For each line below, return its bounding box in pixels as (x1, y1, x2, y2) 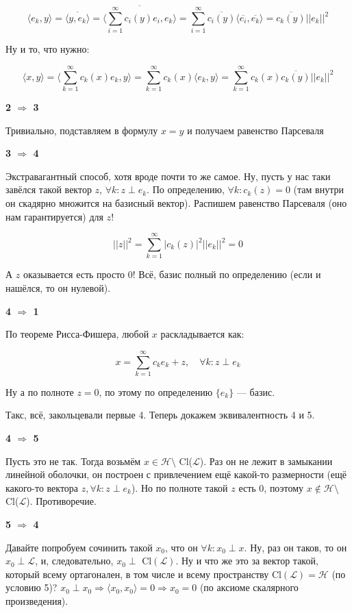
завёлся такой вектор (5, 182, 92, 197)
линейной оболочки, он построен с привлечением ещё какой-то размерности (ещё (5, 467, 347, 481)
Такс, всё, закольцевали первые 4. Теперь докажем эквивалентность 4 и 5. (5, 408, 315, 422)
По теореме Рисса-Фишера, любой (5, 327, 149, 341)
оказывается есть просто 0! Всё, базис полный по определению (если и (23, 267, 321, 282)
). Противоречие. (26, 494, 97, 508)
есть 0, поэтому (238, 480, 304, 495)
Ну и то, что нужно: (5, 42, 90, 56)
